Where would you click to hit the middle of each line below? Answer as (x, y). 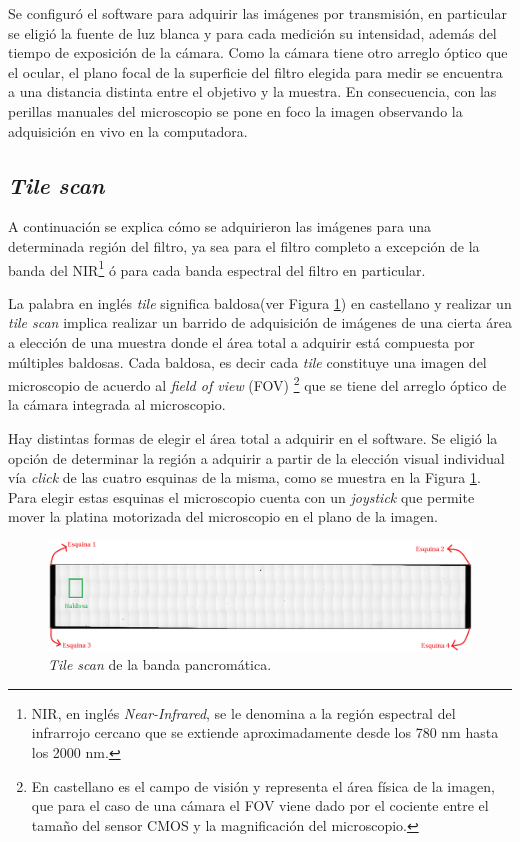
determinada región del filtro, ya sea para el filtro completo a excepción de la (244, 245)
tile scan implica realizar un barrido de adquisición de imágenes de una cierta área (260, 322)
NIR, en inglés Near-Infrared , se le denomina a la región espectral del (243, 712)
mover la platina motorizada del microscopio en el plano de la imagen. (223, 516)
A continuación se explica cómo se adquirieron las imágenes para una (220, 226)
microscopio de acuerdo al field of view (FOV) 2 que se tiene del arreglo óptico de (257, 383)
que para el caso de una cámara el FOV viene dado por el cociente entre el (260, 805)
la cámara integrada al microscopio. (117, 404)
